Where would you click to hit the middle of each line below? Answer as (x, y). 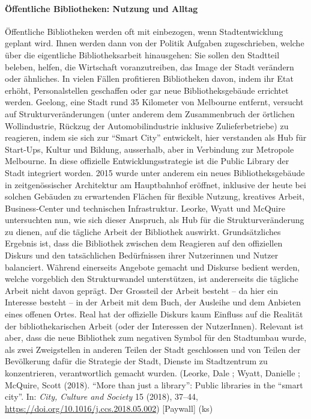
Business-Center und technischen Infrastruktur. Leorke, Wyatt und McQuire (145, 208)
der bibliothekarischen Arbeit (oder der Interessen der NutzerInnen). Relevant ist (154, 326)
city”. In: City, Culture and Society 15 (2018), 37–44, (101, 396)
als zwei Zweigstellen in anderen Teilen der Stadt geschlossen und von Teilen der (153, 349)
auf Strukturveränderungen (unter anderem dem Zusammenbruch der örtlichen (150, 113)
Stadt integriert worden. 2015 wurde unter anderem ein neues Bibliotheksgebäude (155, 172)
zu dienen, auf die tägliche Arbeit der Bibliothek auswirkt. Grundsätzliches (143, 231)
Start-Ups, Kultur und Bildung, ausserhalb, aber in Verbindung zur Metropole (149, 149)
